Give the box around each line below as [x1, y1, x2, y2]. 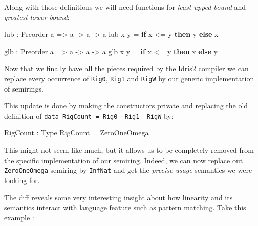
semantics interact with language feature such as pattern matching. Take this [4, 202, 246, 213]
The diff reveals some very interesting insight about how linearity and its [4, 192, 233, 202]
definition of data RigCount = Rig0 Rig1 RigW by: [4, 110, 174, 121]
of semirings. [4, 83, 44, 94]
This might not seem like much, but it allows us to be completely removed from [4, 145, 254, 155]
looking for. [4, 174, 40, 185]
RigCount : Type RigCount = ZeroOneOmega [4, 127, 149, 138]
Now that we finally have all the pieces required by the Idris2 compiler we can [4, 63, 249, 74]
